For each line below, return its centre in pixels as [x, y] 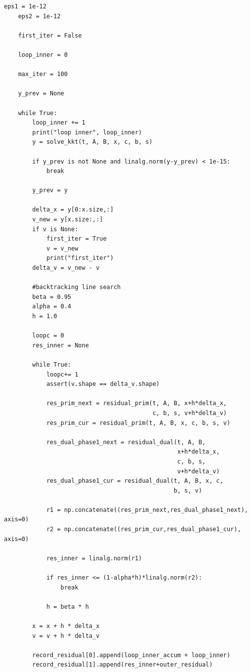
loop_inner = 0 [43, 55]
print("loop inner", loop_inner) [87, 132]
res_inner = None [61, 345]
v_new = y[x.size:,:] [68, 220]
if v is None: [55, 229]
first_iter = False [50, 35]
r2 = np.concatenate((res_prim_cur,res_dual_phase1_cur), [144, 529]
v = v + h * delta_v [66, 636]
